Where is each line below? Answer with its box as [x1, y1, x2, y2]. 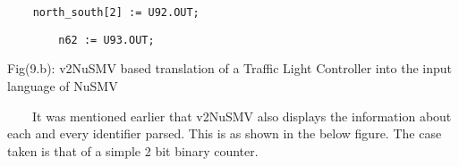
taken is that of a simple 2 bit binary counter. [7, 141, 259, 160]
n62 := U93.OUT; [58, 33, 155, 46]
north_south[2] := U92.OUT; [32, 6, 200, 19]
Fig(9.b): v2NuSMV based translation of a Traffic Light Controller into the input [7, 59, 452, 78]
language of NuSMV [7, 76, 118, 95]
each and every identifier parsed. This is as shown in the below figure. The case [7, 124, 442, 143]
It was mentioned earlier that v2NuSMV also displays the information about [31, 106, 452, 125]
